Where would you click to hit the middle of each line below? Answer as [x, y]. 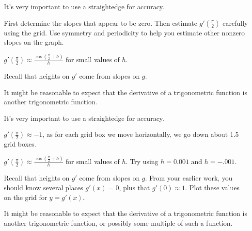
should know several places [44, 187]
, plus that [134, 187]
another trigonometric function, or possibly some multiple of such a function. [118, 223]
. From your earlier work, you [189, 178]
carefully [235, 23]
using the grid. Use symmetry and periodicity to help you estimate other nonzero [125, 32]
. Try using [142, 161]
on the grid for [26, 197]
